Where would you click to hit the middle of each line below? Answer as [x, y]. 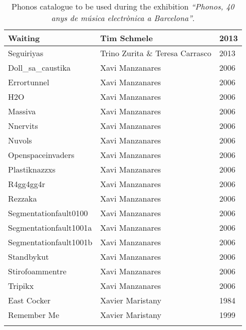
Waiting [24, 38]
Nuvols [20, 140]
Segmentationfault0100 [48, 213]
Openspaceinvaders [41, 155]
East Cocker [29, 300]
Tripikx [21, 286]
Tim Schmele [127, 38]
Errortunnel [29, 82]
